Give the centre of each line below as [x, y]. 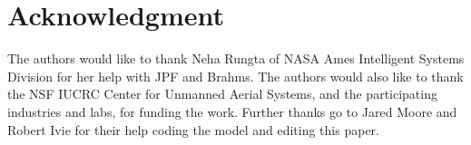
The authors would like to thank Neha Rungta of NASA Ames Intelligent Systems [236, 58]
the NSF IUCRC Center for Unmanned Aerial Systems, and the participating [222, 94]
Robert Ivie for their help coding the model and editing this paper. [193, 129]
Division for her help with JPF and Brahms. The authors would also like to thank [235, 76]
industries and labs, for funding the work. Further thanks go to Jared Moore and [232, 111]
